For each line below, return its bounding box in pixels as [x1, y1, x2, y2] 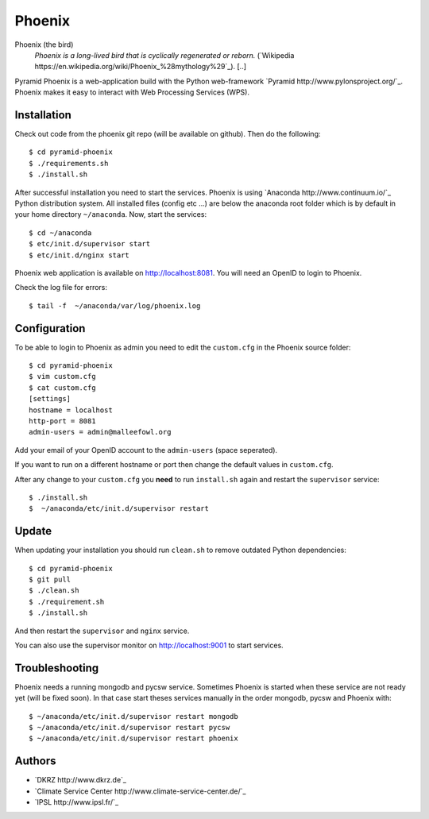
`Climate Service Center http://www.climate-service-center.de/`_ [34, 786, 246, 796]
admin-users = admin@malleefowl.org [29, 427, 172, 437]
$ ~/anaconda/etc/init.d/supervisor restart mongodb [29, 712, 238, 720]
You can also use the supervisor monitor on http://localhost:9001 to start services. [14, 640, 284, 650]
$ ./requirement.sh [29, 597, 105, 606]
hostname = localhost [29, 405, 113, 415]
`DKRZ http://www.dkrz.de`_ [34, 775, 127, 785]
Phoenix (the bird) [14, 40, 74, 49]
